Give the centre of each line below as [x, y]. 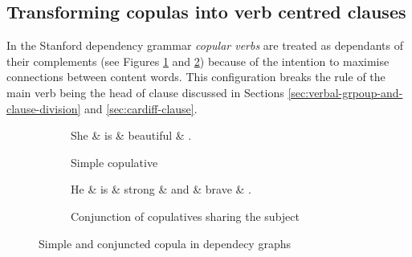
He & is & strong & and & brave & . [161, 189]
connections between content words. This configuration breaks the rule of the [196, 77]
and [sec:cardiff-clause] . [141, 108]
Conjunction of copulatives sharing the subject [185, 216]
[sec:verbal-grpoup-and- [345, 92]
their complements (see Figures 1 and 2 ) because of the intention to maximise [198, 61]
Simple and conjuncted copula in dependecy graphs [165, 243]
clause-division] [44, 108]
